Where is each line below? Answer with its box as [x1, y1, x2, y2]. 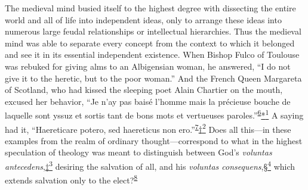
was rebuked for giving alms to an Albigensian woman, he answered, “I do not [5, 60, 291, 72]
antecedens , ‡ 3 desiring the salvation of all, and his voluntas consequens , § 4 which [5, 158, 295, 172]
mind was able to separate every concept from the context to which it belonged [5, 36, 295, 49]
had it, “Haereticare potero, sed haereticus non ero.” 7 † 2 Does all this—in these [5, 121, 291, 135]
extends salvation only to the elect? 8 [5, 172, 138, 186]
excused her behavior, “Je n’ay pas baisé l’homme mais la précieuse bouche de [5, 95, 291, 107]
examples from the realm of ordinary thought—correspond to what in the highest [5, 134, 303, 147]
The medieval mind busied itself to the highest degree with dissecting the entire [5, 2, 296, 14]
